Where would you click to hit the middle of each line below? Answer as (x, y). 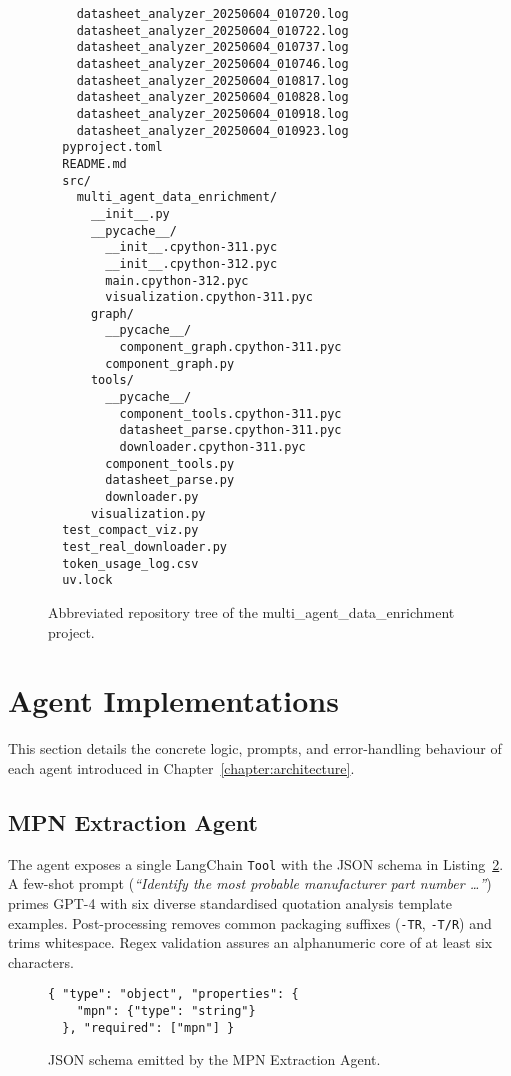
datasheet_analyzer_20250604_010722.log (212, 30)
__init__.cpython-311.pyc (191, 247)
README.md (94, 163)
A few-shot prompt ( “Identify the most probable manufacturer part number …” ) (250, 883)
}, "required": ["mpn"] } (148, 1027)
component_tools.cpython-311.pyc (230, 413)
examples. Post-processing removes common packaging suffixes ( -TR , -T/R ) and (250, 922)
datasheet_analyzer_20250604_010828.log (212, 97)
